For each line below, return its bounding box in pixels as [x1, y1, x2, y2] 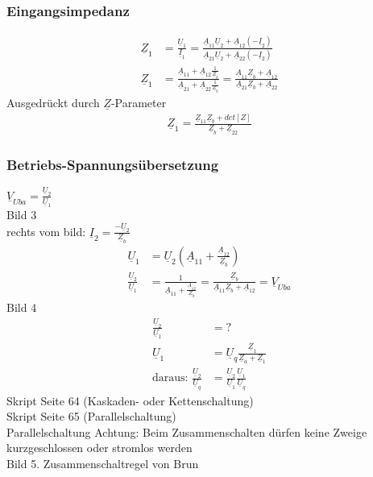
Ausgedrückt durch [6, 93, 100, 110]
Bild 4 [6, 299, 37, 316]
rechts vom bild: [6, 222, 86, 239]
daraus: [151, 372, 189, 384]
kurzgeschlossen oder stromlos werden [6, 439, 193, 456]
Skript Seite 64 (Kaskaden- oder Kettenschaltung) [6, 392, 254, 409]
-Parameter [110, 93, 167, 110]
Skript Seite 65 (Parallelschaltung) [6, 408, 176, 425]
